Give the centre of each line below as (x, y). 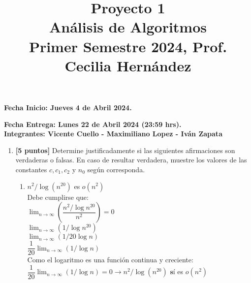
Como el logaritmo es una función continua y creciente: (110, 260)
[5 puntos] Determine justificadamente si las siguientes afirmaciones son (125, 150)
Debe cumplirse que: (58, 197)
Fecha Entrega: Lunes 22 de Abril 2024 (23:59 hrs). (93, 124)
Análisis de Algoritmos (128, 27)
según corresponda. (116, 169)
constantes (31, 169)
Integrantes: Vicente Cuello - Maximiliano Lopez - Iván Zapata (113, 134)
